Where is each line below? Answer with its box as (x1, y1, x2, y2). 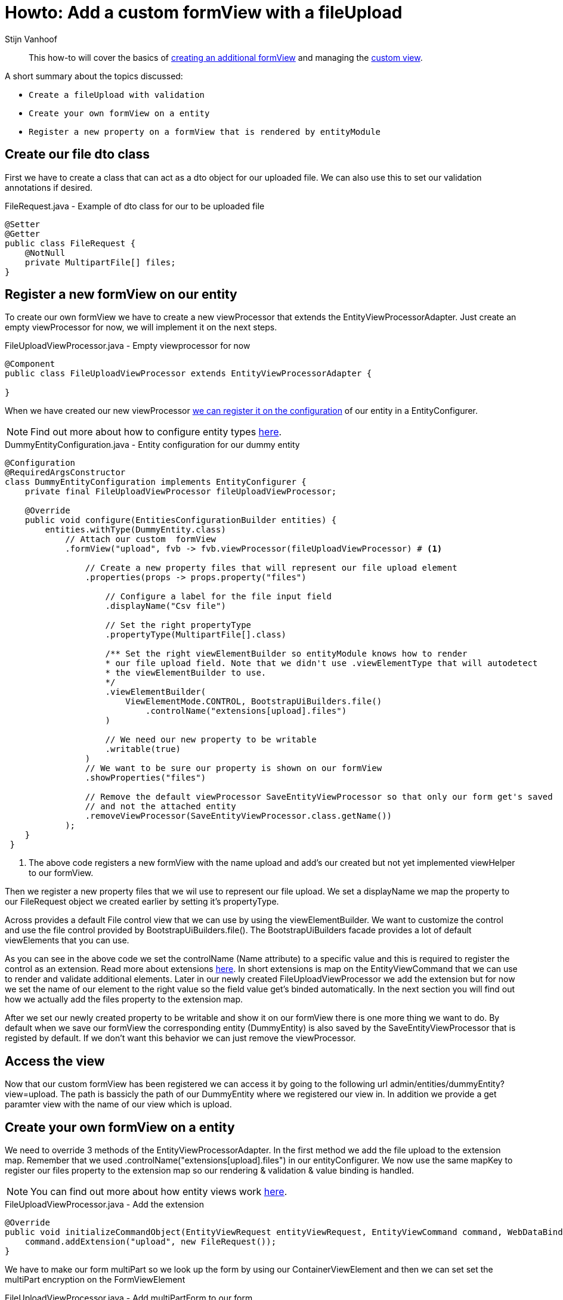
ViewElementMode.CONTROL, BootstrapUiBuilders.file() (125, 697, 382, 707)
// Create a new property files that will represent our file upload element (85, 563, 457, 573)
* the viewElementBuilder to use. (105, 668, 267, 678)
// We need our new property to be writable (105, 735, 317, 745)
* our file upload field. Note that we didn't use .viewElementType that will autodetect (105, 658, 538, 668)
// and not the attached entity (85, 801, 236, 812)
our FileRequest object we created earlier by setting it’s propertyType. (5, 896, 279, 907)
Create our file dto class (5, 147, 150, 162)
